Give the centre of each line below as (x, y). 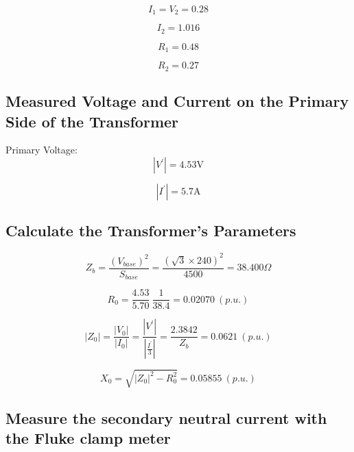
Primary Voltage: (42, 150)
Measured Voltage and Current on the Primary (177, 101)
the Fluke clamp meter (88, 438)
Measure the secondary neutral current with (166, 418)
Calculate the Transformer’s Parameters (151, 230)
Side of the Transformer (92, 121)
